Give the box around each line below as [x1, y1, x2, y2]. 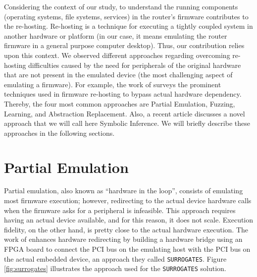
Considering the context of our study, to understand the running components [4, 1, 238, 11]
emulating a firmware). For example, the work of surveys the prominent [4, 79, 221, 89]
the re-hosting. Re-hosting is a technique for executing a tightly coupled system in [4, 21, 253, 31]
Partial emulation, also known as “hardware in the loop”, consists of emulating [4, 185, 243, 196]
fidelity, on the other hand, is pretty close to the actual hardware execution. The [4, 224, 249, 234]
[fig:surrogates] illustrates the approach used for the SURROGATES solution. [4, 263, 226, 274]
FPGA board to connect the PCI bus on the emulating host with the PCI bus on [4, 244, 251, 254]
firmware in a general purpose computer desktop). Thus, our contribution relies [4, 40, 245, 51]
